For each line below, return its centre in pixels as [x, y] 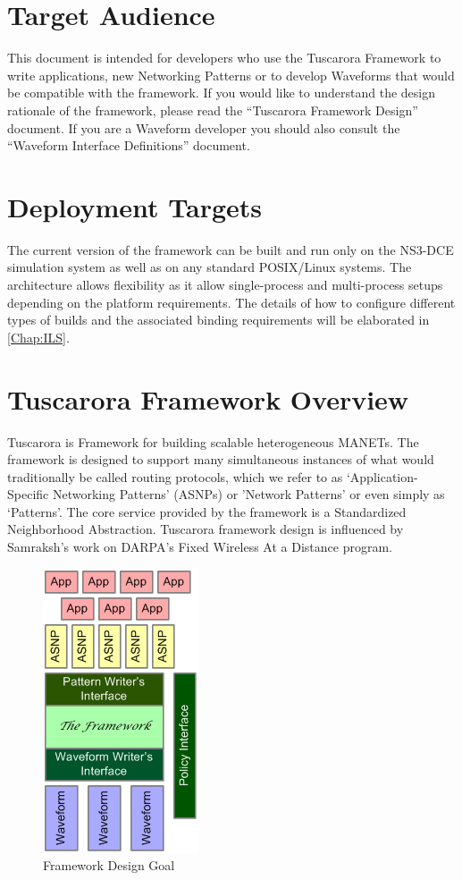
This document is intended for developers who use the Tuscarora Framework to [224, 58]
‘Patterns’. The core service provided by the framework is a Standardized [207, 511]
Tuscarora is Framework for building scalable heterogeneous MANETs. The [213, 441]
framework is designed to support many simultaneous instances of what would [221, 459]
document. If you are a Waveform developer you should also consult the [204, 127]
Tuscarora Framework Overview [208, 398]
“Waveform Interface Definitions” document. [129, 145]
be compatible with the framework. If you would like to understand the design [222, 93]
